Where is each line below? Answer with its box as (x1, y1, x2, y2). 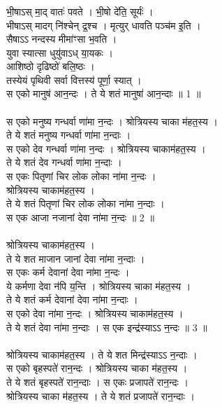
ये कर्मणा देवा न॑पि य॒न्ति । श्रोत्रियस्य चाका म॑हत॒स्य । (6, 278, 191, 293)
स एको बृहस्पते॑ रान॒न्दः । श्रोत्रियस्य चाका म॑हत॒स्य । (6, 361, 188, 375)
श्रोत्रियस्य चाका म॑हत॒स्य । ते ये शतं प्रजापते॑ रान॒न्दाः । (6, 388, 195, 403)
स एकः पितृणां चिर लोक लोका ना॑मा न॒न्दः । (6, 169, 156, 184)
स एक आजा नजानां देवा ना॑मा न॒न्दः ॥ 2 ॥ (6, 209, 154, 224)
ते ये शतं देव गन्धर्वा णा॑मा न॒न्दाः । (6, 155, 122, 170)
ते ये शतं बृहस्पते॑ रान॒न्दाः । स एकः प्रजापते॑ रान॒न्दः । (6, 374, 188, 389)
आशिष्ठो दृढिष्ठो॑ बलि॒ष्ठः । (6, 59, 95, 74)
